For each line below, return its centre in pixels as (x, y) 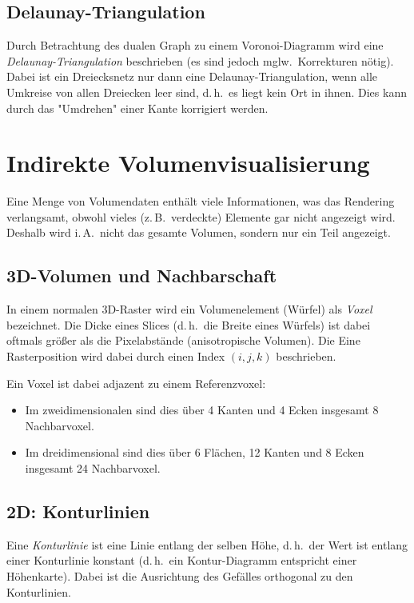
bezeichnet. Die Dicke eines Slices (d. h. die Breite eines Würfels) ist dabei (189, 324)
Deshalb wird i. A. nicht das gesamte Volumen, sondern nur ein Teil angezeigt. (199, 232)
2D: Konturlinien (78, 511)
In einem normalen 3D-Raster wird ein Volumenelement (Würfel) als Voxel (189, 309)
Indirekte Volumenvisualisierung (188, 163)
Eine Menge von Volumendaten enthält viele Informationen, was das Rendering (201, 201)
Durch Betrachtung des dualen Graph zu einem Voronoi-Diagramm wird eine (195, 45)
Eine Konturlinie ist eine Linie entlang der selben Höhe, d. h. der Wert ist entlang (207, 544)
